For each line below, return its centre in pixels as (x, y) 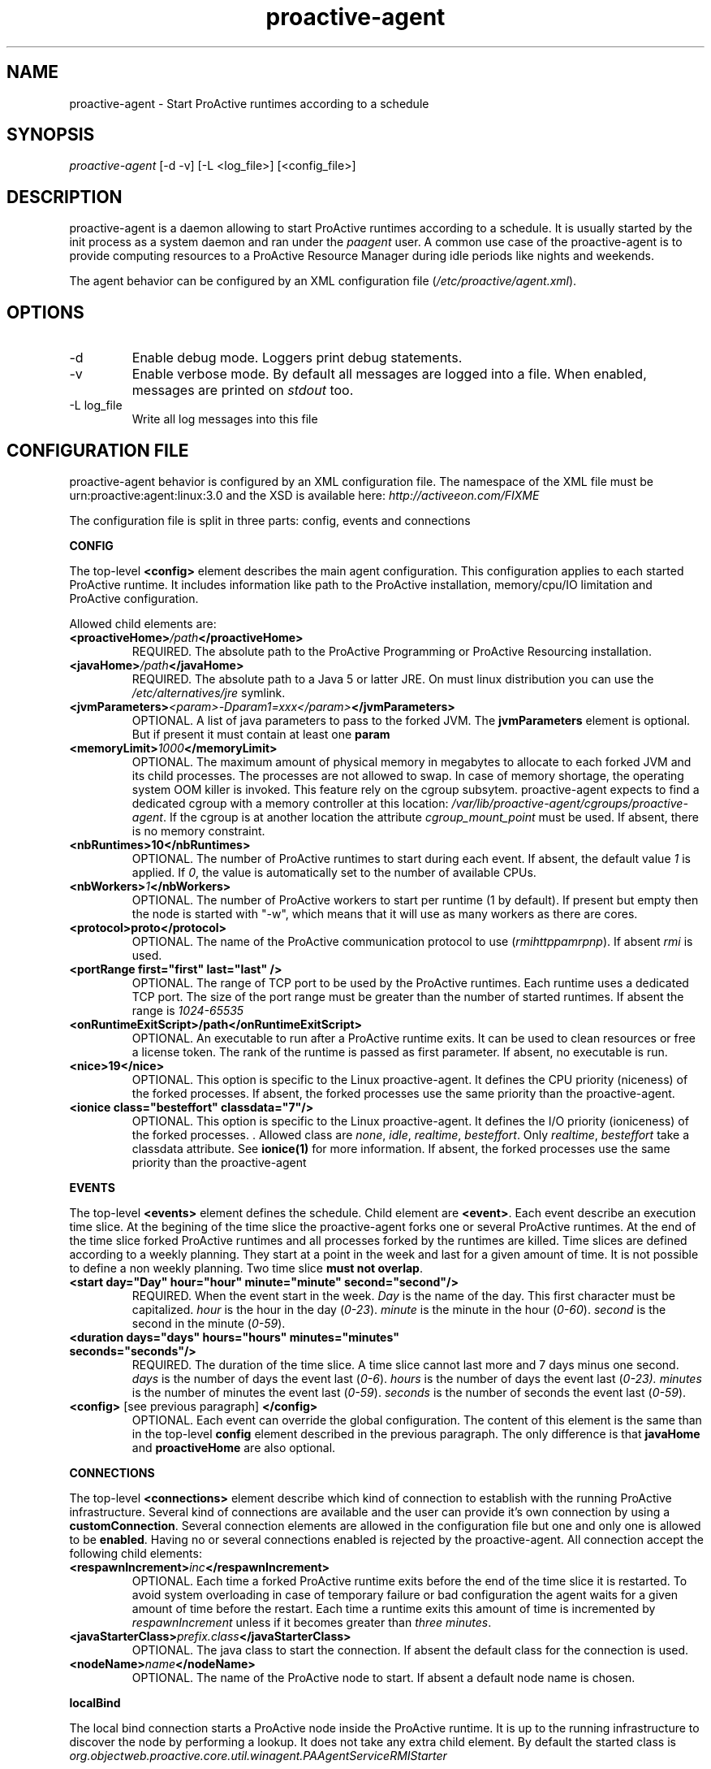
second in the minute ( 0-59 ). (209, 1323)
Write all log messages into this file (225, 419)
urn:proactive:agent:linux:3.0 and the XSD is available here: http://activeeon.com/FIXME (304, 495)
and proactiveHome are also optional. (234, 1447)
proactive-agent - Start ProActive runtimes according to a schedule (249, 103)
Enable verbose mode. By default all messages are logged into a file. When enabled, (389, 374)
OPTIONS (45, 312)
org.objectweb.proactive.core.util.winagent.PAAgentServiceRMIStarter (258, 1755)
